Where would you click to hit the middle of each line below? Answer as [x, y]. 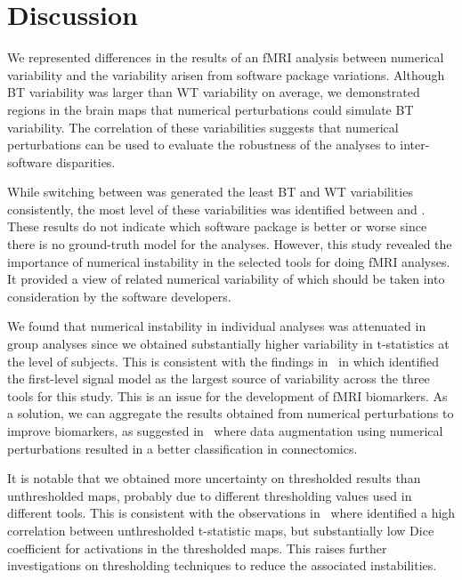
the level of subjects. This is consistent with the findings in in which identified [223, 361]
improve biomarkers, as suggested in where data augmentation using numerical [225, 431]
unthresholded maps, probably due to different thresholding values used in [210, 495]
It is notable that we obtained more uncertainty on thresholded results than [214, 478]
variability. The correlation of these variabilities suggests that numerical [203, 127]
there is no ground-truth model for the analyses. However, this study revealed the [230, 244]
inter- [415, 145]
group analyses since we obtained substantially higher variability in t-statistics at [228, 344]
